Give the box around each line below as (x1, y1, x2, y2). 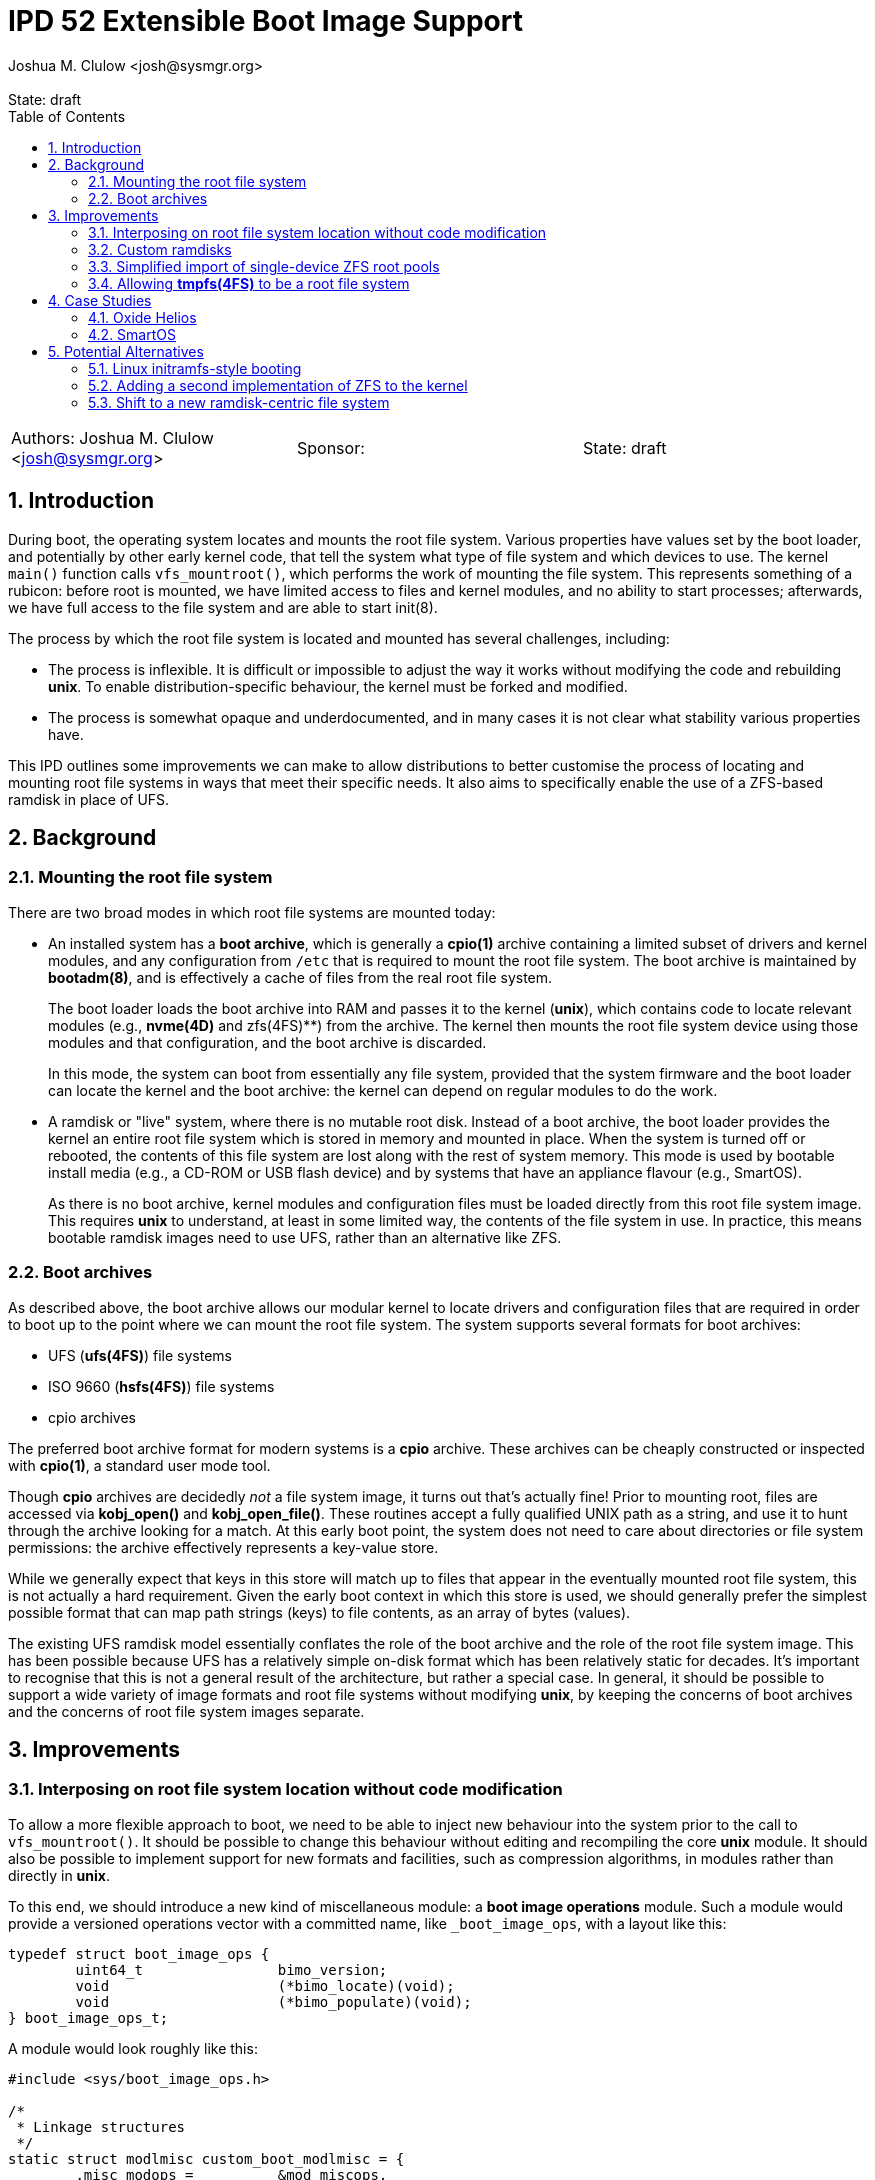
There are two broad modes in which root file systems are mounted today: (8, 903, 496, 921)
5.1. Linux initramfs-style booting (88, 359, 302, 377)
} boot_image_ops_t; (8, 2009, 169, 2026)
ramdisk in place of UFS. (8, 790, 170, 808)
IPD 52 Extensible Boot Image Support (8, 4, 523, 38)
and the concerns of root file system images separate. (8, 1702, 365, 1720)
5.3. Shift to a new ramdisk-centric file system (88, 393, 390, 411)
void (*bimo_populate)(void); (75, 1993, 472, 2010)
